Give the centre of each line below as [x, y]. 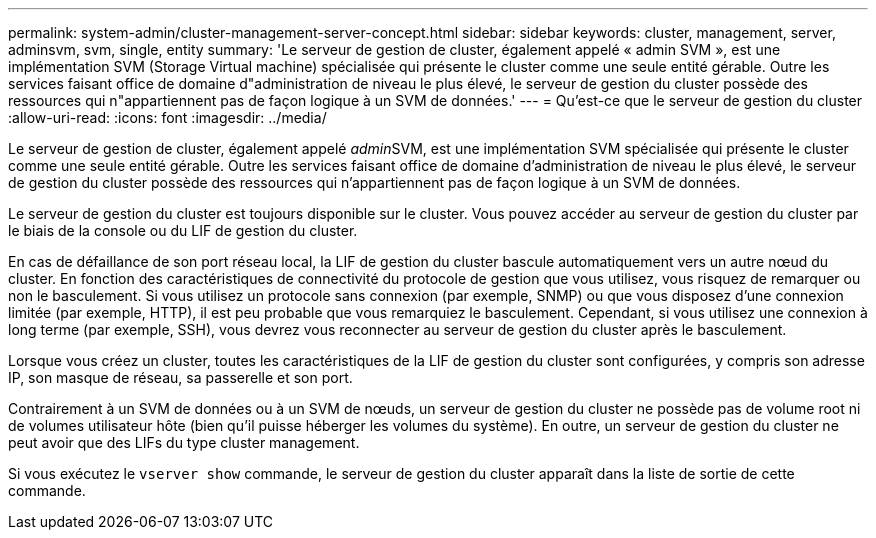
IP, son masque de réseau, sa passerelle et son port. [180, 377]
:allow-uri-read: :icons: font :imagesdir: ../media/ [167, 117]
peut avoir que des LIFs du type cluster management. [184, 442]
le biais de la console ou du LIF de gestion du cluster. [183, 230]
